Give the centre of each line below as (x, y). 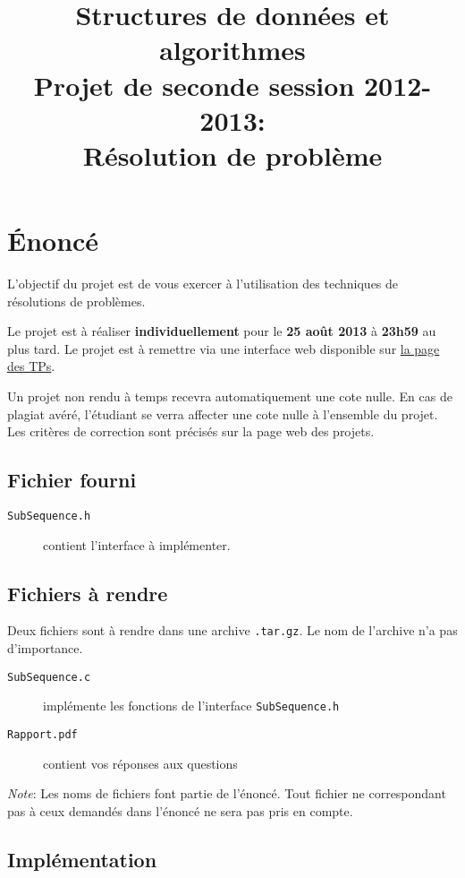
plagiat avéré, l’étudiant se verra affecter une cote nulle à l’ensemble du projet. (223, 413)
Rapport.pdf (42, 735)
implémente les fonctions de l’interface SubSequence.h (191, 706)
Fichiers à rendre (88, 593)
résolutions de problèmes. (76, 301)
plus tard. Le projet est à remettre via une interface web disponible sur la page (224, 348)
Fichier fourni (72, 480)
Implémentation (82, 859)
